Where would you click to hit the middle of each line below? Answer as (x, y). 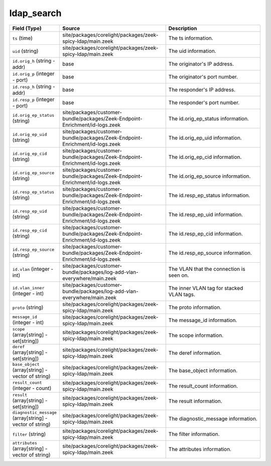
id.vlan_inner (28, 288)
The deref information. (195, 353)
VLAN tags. (182, 294)
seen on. (179, 275)
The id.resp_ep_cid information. (206, 234)
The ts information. (191, 38)
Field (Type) (27, 28)
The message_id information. (203, 320)
